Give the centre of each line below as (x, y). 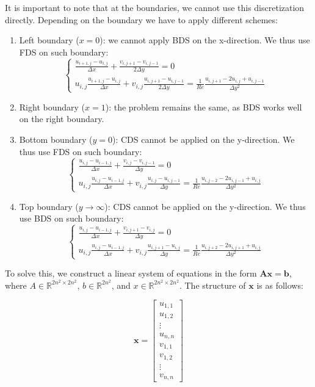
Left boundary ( (49, 40)
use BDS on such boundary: (71, 218)
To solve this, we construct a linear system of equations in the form (131, 273)
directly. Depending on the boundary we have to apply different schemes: (141, 19)
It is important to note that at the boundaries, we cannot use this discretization (155, 7)
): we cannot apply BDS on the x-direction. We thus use (205, 40)
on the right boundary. (62, 119)
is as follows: (280, 285)
